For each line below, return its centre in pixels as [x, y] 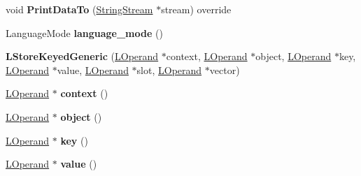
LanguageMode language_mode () [84, 32]
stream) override [196, 9]
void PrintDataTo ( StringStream [79, 9]
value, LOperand [93, 69]
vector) [225, 69]
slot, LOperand [169, 69]
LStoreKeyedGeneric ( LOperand [82, 56]
